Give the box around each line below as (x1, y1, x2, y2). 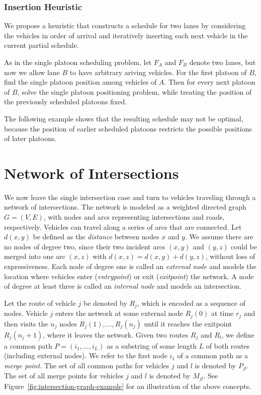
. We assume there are (185, 231, 253, 242)
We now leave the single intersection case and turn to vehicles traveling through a (4, 191, 256, 202)
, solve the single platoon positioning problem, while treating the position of (17, 86, 252, 97)
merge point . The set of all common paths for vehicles (4, 360, 169, 370)
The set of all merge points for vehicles (4, 370, 124, 381)
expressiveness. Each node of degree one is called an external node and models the (4, 261, 256, 272)
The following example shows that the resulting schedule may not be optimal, (4, 113, 243, 123)
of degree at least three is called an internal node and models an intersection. (4, 281, 241, 291)
